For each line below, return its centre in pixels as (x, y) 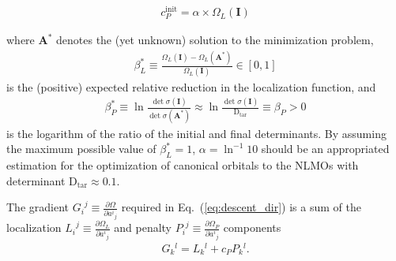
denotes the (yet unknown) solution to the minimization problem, (215, 40)
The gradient (38, 207)
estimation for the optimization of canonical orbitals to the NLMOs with (183, 165)
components (252, 227)
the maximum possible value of (81, 149)
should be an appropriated (325, 149)
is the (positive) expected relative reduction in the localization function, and (191, 86)
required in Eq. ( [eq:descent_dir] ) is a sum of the (241, 207)
